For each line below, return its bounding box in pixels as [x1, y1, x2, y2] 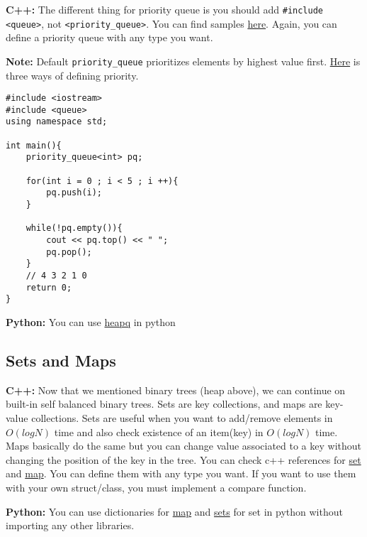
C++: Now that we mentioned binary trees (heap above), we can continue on [6, 382, 346, 397]
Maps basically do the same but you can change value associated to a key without [6, 438, 362, 453]
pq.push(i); [46, 188, 103, 198]
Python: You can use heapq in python [6, 314, 176, 329]
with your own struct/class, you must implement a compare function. [6, 479, 307, 494]
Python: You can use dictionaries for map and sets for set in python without [6, 504, 343, 519]
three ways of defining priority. [6, 67, 139, 82]
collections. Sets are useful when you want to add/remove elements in [31, 410, 333, 425]
